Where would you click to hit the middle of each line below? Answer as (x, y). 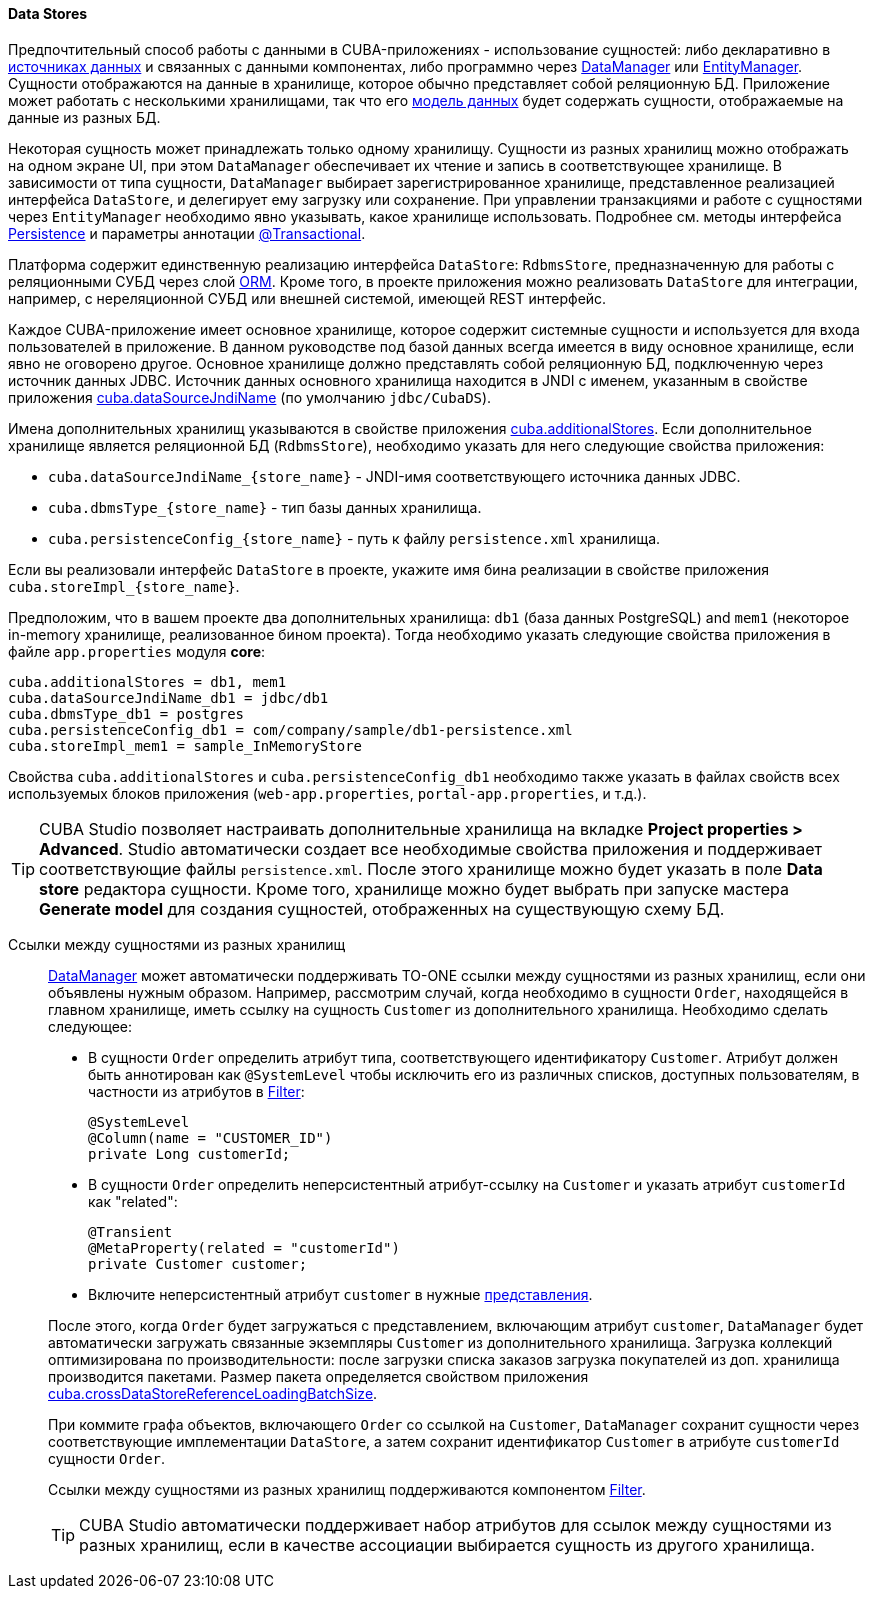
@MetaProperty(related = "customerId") (244, 1247)
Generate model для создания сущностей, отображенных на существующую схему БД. (382, 908)
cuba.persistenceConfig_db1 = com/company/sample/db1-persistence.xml (290, 729)
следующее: (90, 1026)
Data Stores (48, 13)
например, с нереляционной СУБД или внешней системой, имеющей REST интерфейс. (307, 298)
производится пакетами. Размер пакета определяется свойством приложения (318, 1376)
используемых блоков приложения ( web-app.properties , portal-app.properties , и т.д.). (327, 793)
